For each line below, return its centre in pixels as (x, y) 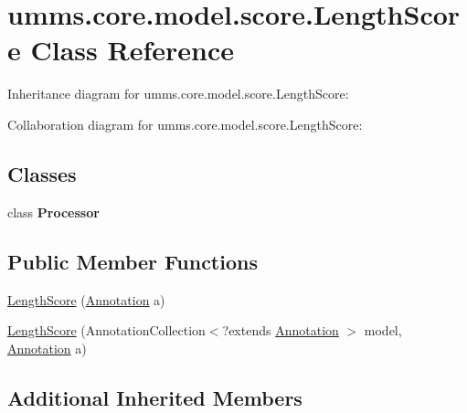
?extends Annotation (281, 330)
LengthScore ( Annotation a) (86, 299)
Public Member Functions (133, 261)
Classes (42, 173)
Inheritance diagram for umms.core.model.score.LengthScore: (178, 94)
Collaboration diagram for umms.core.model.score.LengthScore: (185, 124)
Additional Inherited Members (155, 397)
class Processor (53, 212)
